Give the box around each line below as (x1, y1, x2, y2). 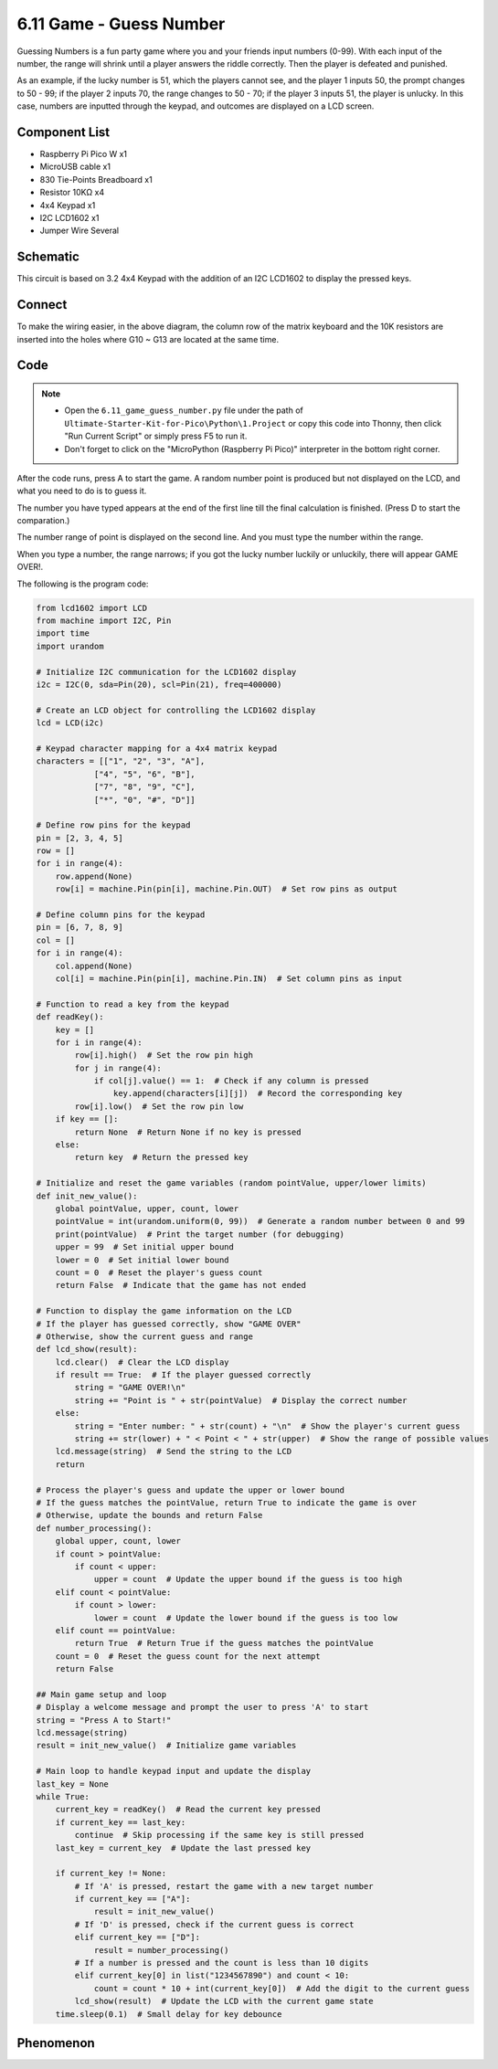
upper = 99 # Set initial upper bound (55, 1242, 235, 1252)
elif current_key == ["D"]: (74, 1932, 201, 1943)
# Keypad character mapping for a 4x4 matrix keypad (36, 743, 278, 754)
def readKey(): (36, 1012, 104, 1022)
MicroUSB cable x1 (39, 161, 111, 173)
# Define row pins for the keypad (36, 820, 191, 830)
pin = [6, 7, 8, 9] (36, 923, 123, 933)
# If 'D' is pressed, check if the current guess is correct (74, 1919, 355, 1929)
